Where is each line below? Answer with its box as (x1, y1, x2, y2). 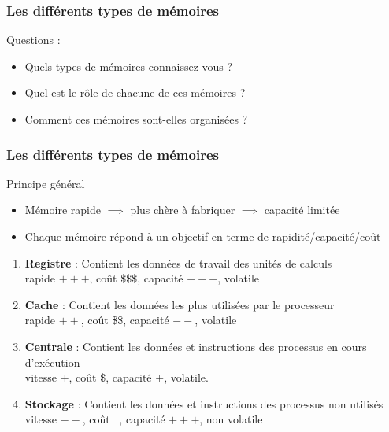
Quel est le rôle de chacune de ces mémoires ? (24, 84, 246, 101)
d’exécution (24, 353, 80, 370)
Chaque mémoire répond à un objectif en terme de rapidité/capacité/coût (24, 228, 381, 244)
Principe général (6, 175, 85, 191)
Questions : (6, 31, 61, 48)
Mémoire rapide (24, 201, 101, 218)
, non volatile (199, 411, 263, 427)
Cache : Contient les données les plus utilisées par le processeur (24, 296, 335, 312)
